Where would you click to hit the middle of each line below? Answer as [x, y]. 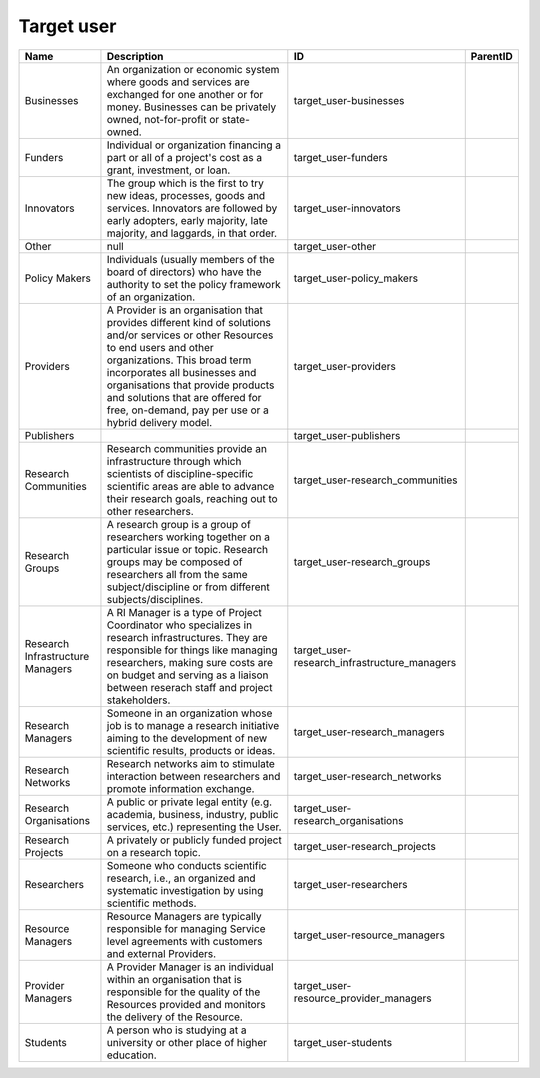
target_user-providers [345, 366]
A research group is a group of [179, 524]
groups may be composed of [174, 562]
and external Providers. [161, 953]
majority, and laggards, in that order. [192, 233]
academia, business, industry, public [192, 814]
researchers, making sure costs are [190, 662]
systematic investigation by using [185, 890]
